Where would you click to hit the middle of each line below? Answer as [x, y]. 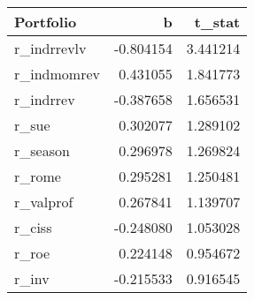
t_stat [217, 22]
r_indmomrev [57, 74]
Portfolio [46, 22]
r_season [42, 150]
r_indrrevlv [50, 48]
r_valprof [44, 202]
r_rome [38, 176]
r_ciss [33, 227]
